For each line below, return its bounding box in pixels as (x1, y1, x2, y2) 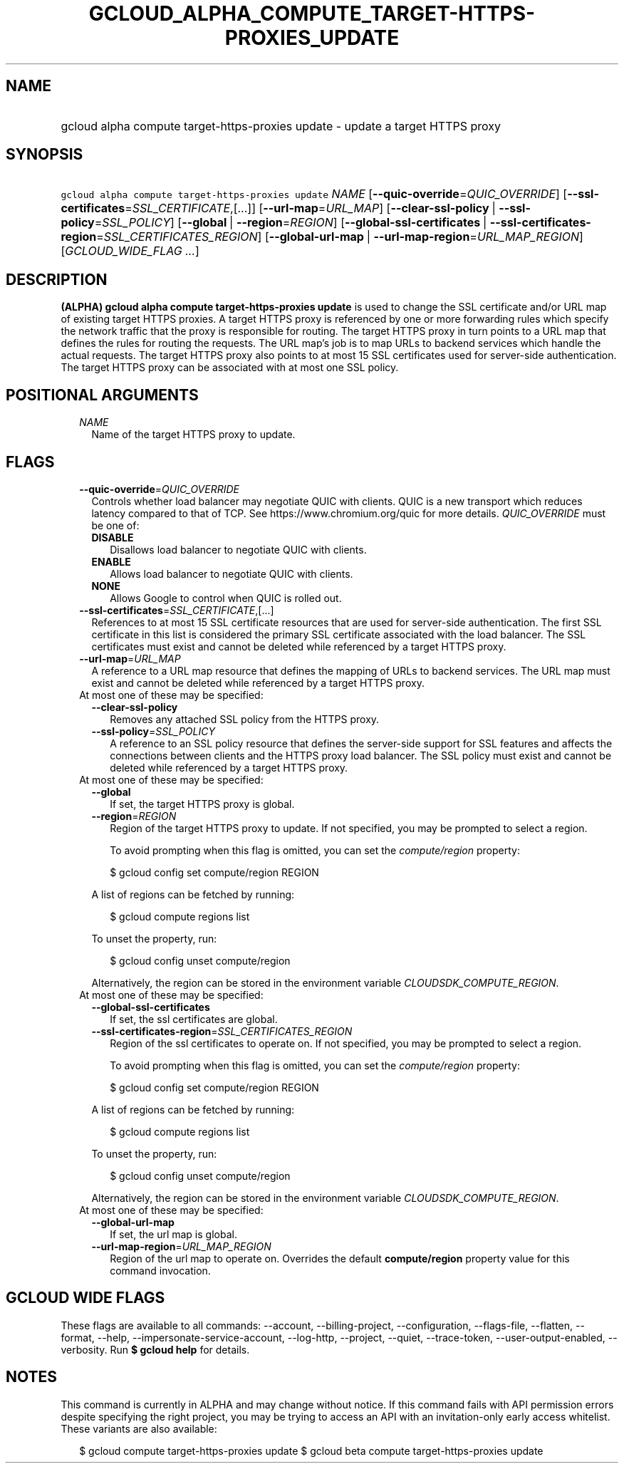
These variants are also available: (61, 1422, 217, 1435)
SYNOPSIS (6, 145, 83, 164)
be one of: (91, 519, 140, 531)
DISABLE (91, 531, 134, 544)
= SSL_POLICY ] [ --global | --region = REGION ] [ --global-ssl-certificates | (94, 215, 487, 230)
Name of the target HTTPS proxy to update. (91, 428, 296, 441)
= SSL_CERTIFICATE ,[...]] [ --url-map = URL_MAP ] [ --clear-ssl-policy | (125, 201, 496, 216)
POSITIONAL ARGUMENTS (6, 385, 199, 404)
